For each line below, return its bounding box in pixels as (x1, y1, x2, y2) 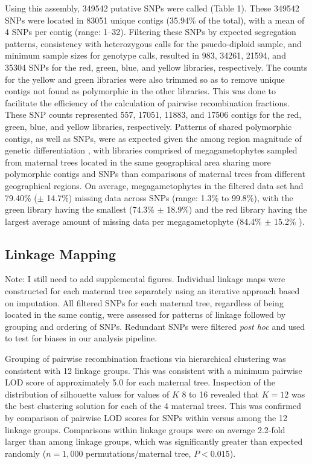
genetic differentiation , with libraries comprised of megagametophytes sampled (5, 144, 298, 156)
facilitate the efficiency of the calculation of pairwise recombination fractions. (5, 96, 290, 109)
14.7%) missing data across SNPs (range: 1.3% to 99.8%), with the (46, 191, 293, 204)
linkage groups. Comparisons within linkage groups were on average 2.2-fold (5, 423, 285, 436)
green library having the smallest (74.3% (5, 203, 154, 216)
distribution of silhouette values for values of (5, 387, 170, 400)
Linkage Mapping (5, 244, 116, 263)
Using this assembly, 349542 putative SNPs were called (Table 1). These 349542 (5, 2, 299, 14)
